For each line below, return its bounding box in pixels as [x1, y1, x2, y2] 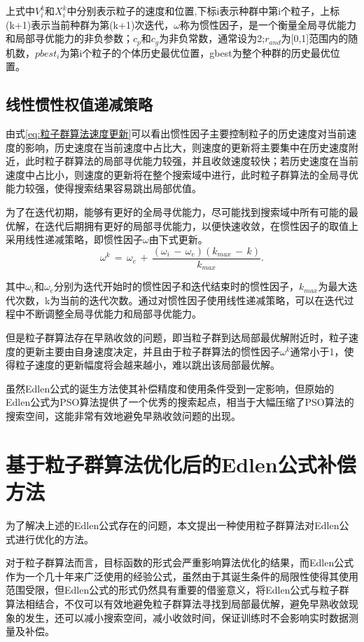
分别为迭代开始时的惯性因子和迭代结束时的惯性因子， [53, 279, 299, 294]
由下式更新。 [148, 232, 208, 247]
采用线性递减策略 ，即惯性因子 [6, 232, 143, 247]
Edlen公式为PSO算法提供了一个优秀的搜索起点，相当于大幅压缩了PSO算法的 [6, 395, 354, 409]
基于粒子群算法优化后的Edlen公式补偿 [6, 449, 356, 478]
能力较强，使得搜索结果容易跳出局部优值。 [6, 181, 202, 196]
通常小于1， [290, 343, 344, 358]
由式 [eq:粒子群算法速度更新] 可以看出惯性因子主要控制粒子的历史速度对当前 [6, 126, 347, 141]
